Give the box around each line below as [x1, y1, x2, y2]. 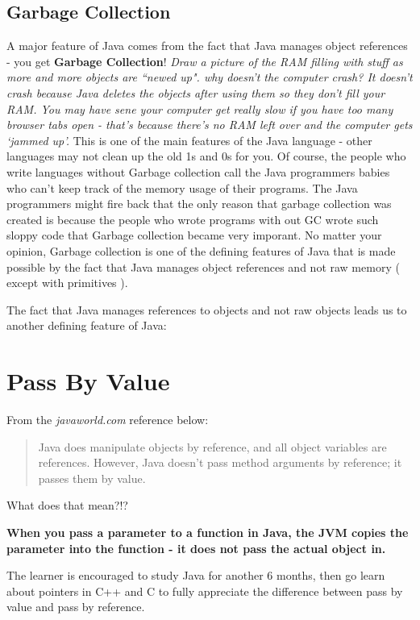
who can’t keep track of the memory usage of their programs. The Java [6, 179, 358, 196]
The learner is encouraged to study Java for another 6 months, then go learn [6, 567, 385, 584]
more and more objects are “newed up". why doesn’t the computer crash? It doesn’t [6, 69, 413, 85]
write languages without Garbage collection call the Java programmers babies [6, 163, 390, 180]
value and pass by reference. [6, 598, 145, 615]
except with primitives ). [6, 274, 128, 291]
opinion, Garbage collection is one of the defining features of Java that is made [6, 242, 396, 259]
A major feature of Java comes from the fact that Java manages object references [6, 37, 408, 54]
